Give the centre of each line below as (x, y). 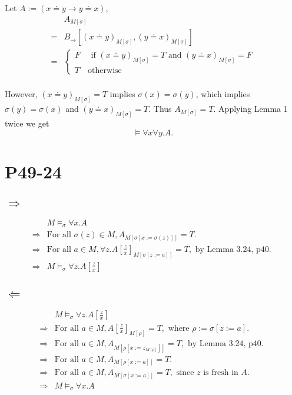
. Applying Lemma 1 (250, 109)
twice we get (27, 123)
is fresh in (221, 373)
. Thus (160, 109)
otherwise (105, 71)
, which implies (223, 94)
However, (21, 94)
